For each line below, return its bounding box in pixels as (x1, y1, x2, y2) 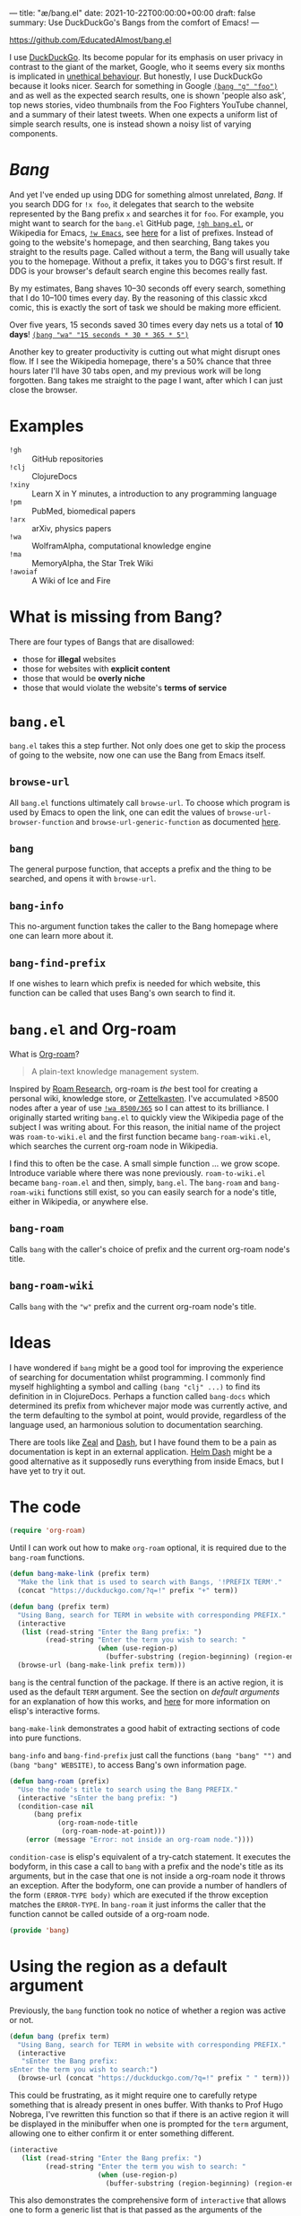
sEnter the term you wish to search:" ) (9, 2065, 159, 2074)
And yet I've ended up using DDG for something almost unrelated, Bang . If (9, 188, 284, 200)
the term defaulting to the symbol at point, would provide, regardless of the (9, 1409, 287, 1421)
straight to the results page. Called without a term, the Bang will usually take (9, 246, 290, 257)
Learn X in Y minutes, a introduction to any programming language (31, 488, 278, 499)
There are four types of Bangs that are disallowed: (9, 636, 195, 647)
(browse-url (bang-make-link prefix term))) (17, 1660, 186, 1670)
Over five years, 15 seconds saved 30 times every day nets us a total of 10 (9, 319, 284, 330)
